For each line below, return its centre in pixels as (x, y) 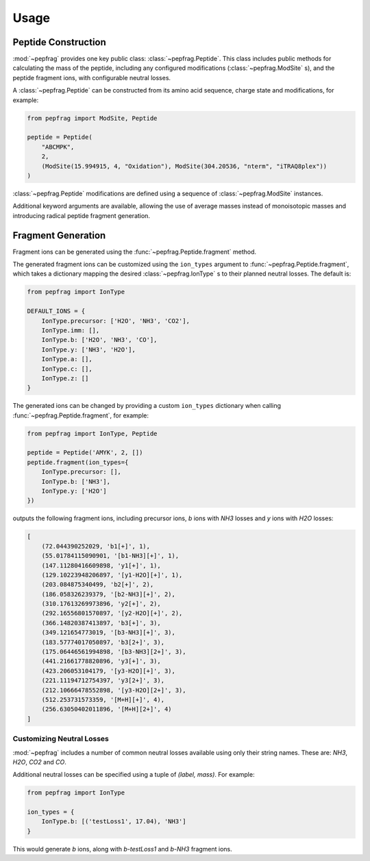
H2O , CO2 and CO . (39, 762)
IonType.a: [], (67, 359)
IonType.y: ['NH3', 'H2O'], (89, 349)
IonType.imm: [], (71, 330)
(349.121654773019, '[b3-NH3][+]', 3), (109, 633)
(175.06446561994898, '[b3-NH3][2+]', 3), (114, 652)
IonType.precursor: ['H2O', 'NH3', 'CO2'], (115, 321)
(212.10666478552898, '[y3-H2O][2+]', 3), (114, 690)
